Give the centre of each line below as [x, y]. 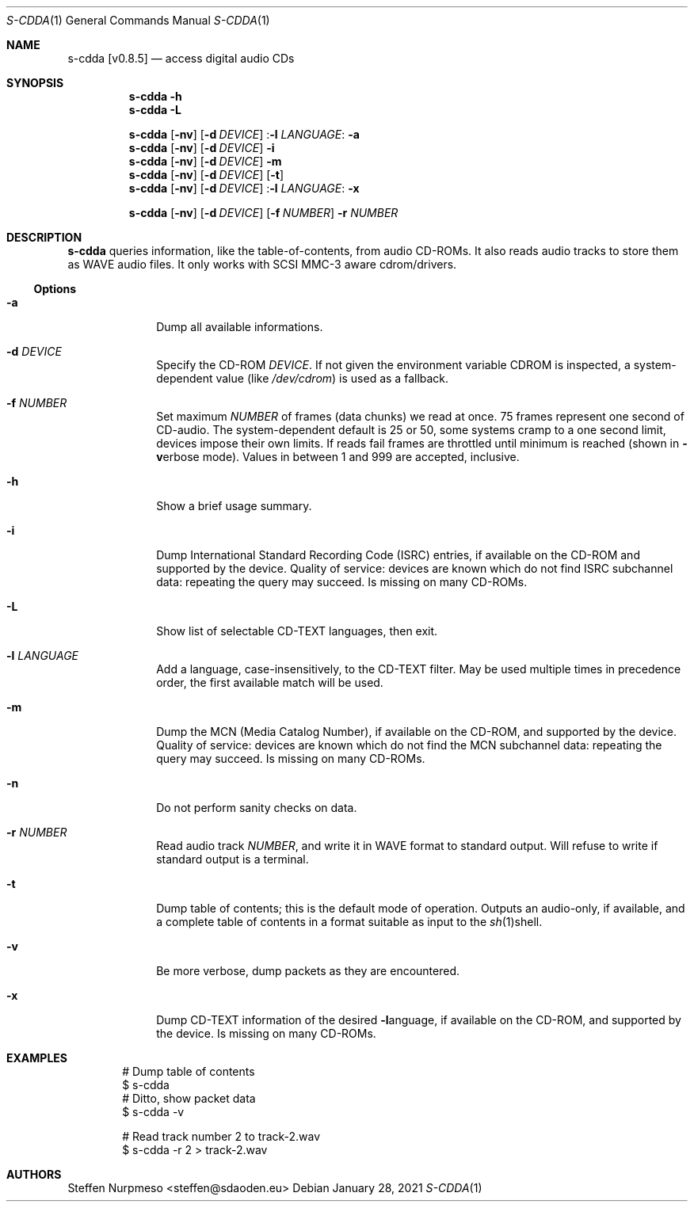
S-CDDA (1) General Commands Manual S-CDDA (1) [138, 20]
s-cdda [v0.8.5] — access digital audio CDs [181, 58]
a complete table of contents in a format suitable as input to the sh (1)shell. [349, 922]
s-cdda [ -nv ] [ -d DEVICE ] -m [205, 161]
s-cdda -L [155, 110]
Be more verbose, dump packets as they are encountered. [308, 971]
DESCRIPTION [44, 237]
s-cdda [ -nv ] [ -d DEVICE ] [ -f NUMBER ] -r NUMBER [263, 213]
